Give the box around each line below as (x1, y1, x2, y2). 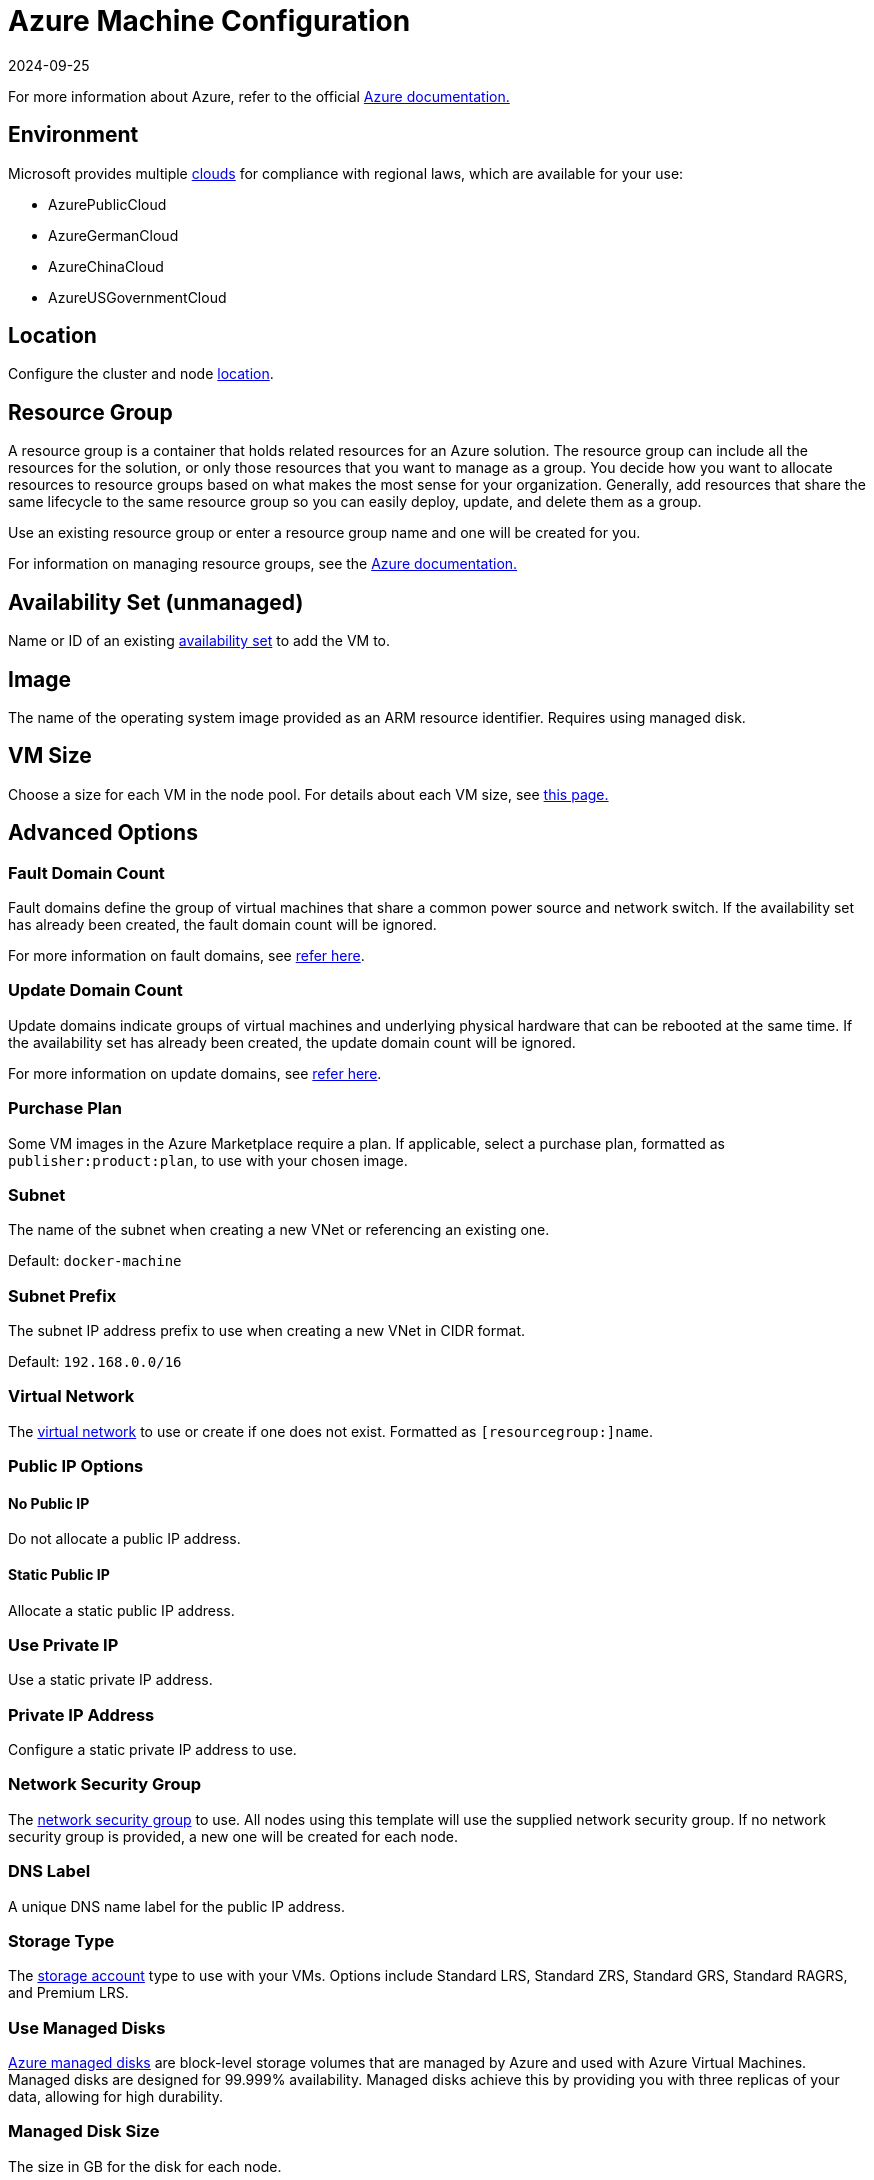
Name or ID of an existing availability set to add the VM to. (8, 632, 391, 650)
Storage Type (8, 1930, 115, 1951)
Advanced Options (8, 820, 198, 846)
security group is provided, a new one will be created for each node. (8, 1827, 458, 1845)
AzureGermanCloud (48, 226, 179, 244)
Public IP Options (8, 1456, 144, 1477)
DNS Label (8, 1861, 91, 1882)
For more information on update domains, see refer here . (8, 1064, 382, 1082)
